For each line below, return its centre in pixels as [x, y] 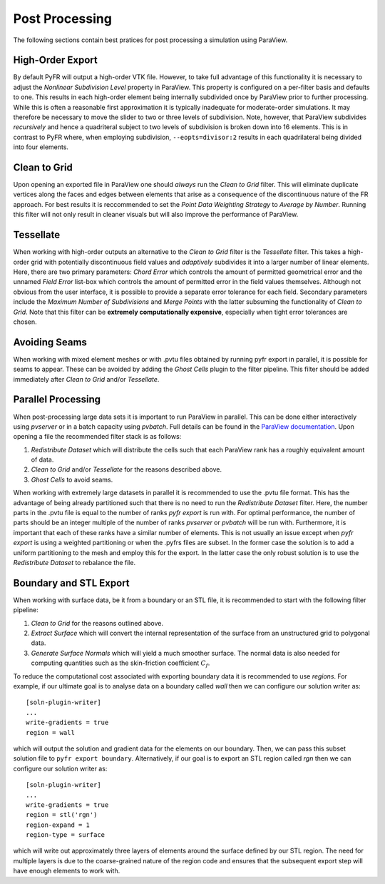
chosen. [25, 322]
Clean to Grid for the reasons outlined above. [97, 623]
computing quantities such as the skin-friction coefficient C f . [120, 664]
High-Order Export [55, 60]
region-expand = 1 [58, 825]
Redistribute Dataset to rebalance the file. [74, 562]
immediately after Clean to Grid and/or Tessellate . [86, 379]
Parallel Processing [57, 400]
